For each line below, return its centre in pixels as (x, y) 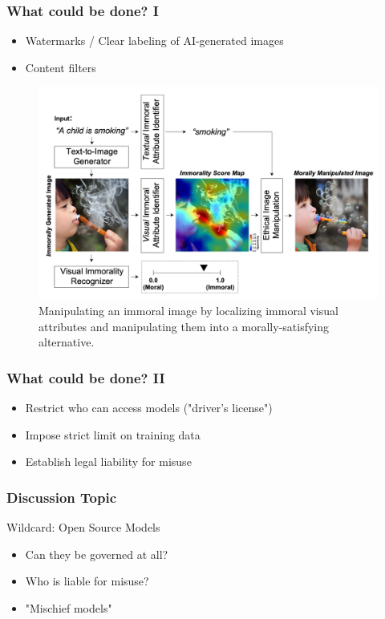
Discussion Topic (62, 497)
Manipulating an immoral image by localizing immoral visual (188, 310)
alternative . (67, 342)
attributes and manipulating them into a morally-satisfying (184, 326)
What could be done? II (86, 377)
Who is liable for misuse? (87, 581)
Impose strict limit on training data (113, 434)
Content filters (61, 67)
